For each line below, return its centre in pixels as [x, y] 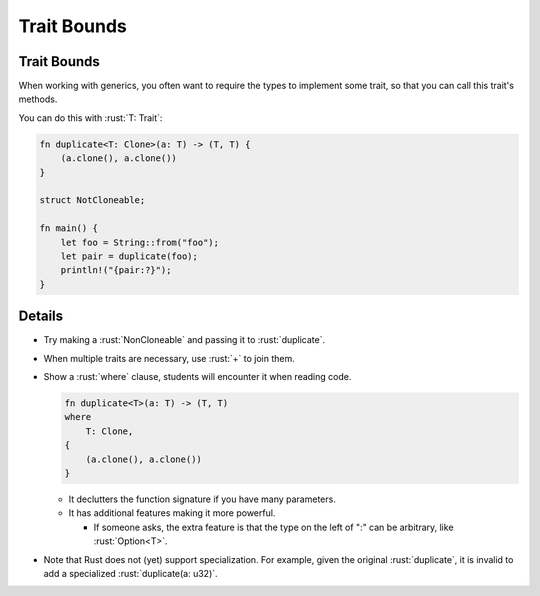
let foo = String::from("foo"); [140, 242]
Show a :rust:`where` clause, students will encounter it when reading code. [197, 377]
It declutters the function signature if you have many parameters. [202, 499]
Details [41, 316]
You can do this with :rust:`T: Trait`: [90, 117]
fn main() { [69, 228]
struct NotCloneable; [92, 200]
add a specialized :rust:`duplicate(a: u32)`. [131, 573]
